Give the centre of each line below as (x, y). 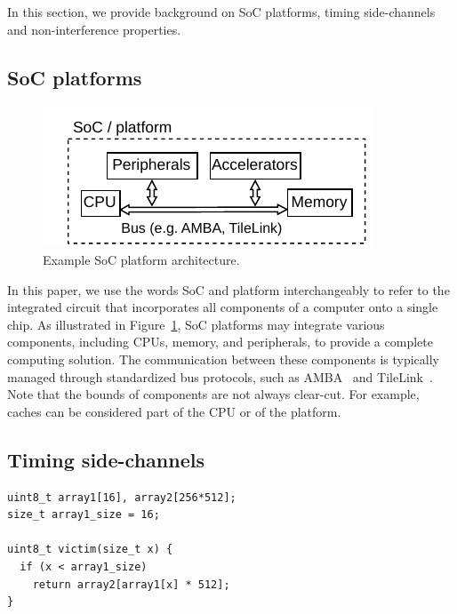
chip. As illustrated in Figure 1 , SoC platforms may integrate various (196, 324)
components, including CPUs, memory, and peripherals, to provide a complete (220, 342)
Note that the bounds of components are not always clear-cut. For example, (213, 394)
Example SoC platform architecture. (141, 259)
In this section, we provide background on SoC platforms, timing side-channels (221, 12)
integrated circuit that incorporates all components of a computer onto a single (223, 307)
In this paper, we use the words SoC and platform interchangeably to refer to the (228, 289)
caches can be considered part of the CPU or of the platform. (174, 411)
